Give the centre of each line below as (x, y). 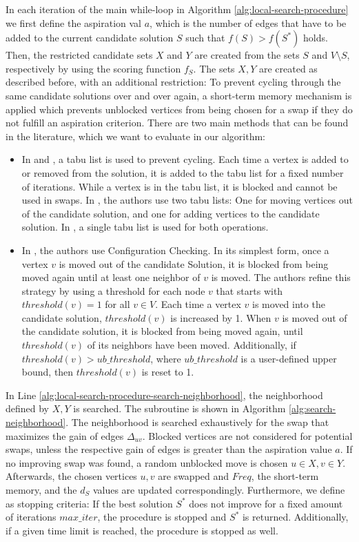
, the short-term (285, 476)
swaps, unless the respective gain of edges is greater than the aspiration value (169, 449)
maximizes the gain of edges (65, 435)
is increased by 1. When (221, 317)
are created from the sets (247, 55)
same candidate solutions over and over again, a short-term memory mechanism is (179, 95)
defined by (28, 408)
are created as (288, 68)
